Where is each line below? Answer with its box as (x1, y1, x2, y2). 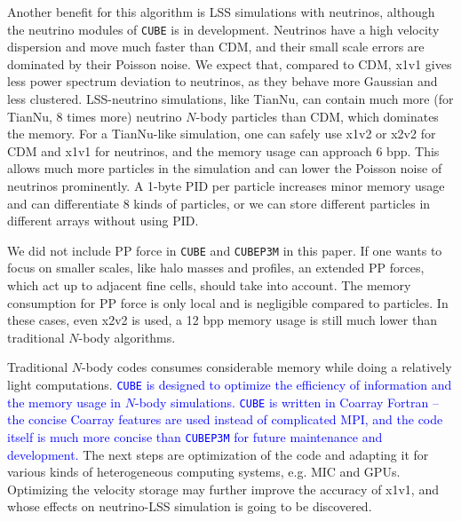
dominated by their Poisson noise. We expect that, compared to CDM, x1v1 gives (7, 54, 452, 73)
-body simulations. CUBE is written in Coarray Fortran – (134, 392, 439, 411)
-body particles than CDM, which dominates (195, 107, 439, 125)
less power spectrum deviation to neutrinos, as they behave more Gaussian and (7, 72, 438, 91)
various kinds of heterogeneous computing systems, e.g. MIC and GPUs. (7, 462, 401, 481)
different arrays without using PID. (7, 211, 199, 230)
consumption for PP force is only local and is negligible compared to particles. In (7, 293, 449, 312)
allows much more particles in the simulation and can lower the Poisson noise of (7, 159, 442, 178)
